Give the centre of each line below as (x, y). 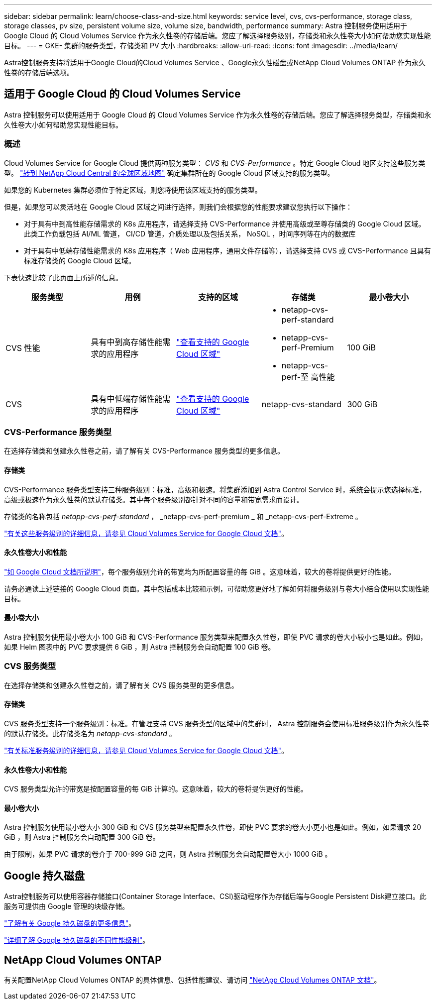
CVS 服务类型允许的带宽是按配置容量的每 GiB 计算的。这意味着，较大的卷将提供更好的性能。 (156, 789)
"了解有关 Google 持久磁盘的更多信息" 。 (70, 923)
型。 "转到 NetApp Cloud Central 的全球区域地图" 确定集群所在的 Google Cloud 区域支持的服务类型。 (169, 173)
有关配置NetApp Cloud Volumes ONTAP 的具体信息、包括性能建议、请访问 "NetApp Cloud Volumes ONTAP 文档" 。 (193, 980)
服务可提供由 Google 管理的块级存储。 (67, 906)
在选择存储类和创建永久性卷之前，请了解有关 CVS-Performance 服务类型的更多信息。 (144, 451)
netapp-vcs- (305, 365)
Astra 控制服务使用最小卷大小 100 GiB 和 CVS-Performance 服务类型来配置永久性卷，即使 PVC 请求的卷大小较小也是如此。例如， (216, 637)
